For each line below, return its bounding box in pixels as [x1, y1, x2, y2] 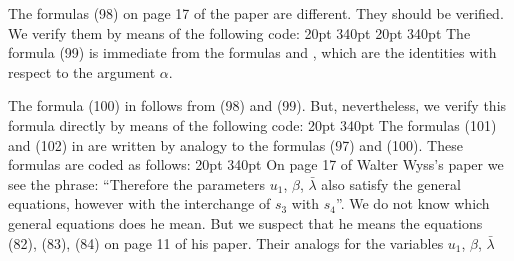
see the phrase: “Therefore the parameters [8, 173, 266, 194]
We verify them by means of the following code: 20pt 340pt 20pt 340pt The [8, 22, 471, 43]
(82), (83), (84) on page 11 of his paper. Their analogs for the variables [8, 232, 444, 253]
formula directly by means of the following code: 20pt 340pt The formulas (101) [8, 114, 497, 135]
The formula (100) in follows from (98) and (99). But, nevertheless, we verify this [8, 95, 507, 116]
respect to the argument [8, 61, 156, 82]
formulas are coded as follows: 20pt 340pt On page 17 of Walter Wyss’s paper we [8, 154, 504, 175]
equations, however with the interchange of [8, 193, 271, 214]
